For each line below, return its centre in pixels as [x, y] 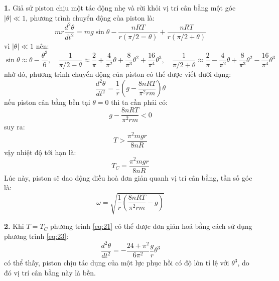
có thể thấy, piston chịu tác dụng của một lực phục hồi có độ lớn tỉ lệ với [117, 263]
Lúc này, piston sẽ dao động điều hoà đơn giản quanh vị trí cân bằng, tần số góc [128, 177]
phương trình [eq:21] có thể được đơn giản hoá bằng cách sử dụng [151, 226]
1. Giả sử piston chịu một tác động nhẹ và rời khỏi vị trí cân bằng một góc [120, 8]
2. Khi [14, 226]
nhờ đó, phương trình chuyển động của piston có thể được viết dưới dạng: [118, 74]
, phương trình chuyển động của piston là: [90, 17]
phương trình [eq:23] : [36, 236]
